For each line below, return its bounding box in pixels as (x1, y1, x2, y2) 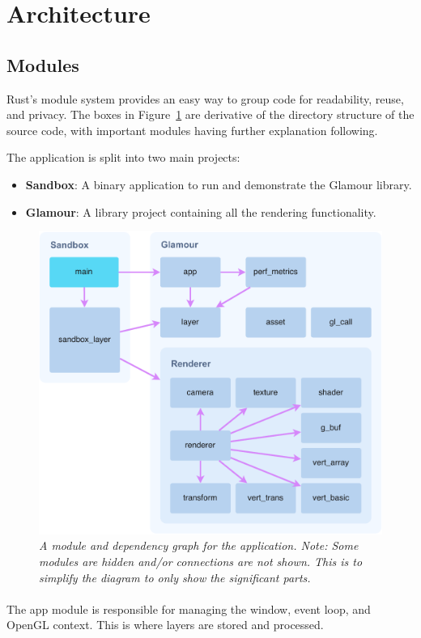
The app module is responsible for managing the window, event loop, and (6, 600, 371, 617)
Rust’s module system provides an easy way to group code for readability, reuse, (6, 90, 404, 107)
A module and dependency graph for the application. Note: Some (39, 537, 359, 554)
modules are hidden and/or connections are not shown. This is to (39, 553, 363, 569)
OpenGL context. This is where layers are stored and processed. (6, 616, 324, 633)
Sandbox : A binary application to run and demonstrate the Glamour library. (25, 175, 412, 192)
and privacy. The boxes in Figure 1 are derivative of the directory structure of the (6, 106, 415, 123)
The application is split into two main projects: (6, 149, 240, 166)
